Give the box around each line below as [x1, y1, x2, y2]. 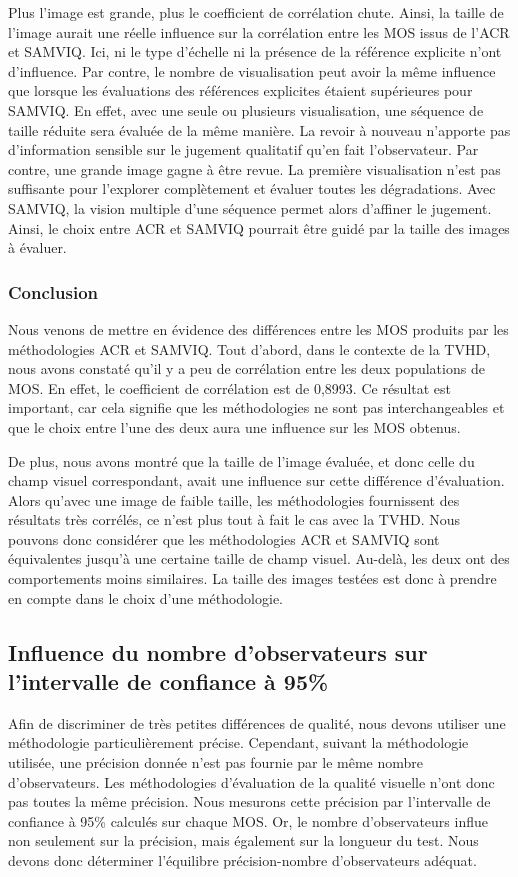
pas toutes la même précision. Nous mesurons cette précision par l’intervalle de [8, 791, 491, 812]
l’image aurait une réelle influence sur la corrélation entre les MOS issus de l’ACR [8, 21, 510, 42]
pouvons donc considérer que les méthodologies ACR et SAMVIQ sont [8, 528, 440, 549]
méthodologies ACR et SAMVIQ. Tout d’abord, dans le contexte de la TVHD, [8, 338, 491, 359]
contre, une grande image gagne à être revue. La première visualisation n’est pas [8, 158, 501, 179]
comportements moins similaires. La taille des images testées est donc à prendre [8, 568, 497, 589]
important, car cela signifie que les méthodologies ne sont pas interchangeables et [8, 397, 505, 418]
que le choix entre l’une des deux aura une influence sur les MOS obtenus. [8, 416, 461, 437]
